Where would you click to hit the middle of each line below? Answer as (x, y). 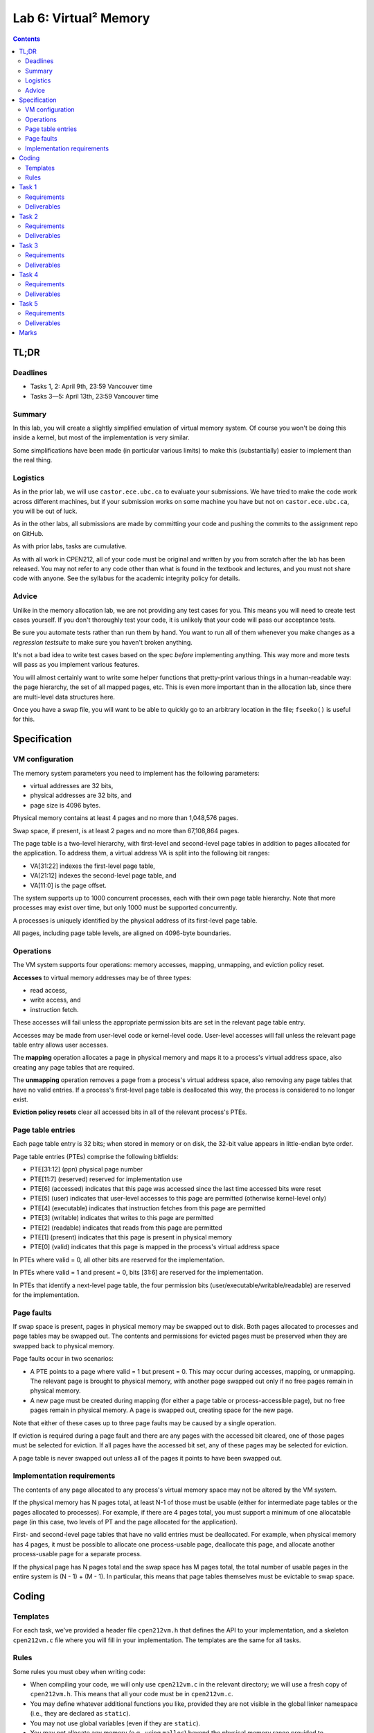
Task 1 (28, 187)
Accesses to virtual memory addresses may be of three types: (102, 977)
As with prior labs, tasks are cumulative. (70, 546)
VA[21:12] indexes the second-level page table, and (103, 876)
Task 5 (28, 304)
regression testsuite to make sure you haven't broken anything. (103, 642)
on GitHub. (28, 533)
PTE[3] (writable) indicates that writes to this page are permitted (122, 1218)
